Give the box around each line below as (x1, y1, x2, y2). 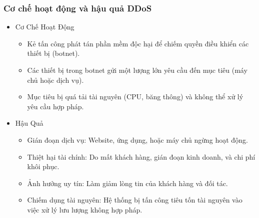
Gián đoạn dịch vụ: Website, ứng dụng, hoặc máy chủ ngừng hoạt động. (27, 134, 248, 145)
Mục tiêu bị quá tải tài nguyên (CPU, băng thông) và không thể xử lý (27, 91, 243, 102)
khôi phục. (27, 161, 59, 172)
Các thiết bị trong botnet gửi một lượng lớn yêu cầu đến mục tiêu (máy (27, 65, 247, 75)
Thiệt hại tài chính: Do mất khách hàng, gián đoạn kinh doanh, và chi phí (27, 151, 255, 162)
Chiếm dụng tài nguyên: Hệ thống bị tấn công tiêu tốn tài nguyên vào (27, 195, 242, 205)
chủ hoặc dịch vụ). (27, 74, 84, 85)
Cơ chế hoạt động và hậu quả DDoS (3, 1, 152, 14)
